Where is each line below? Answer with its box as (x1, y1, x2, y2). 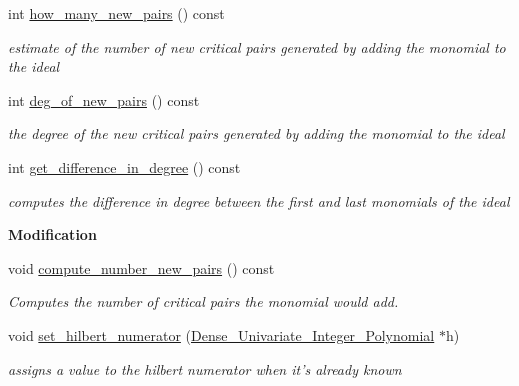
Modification (8, 224, 97, 245)
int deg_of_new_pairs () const (8, 89, 200, 110)
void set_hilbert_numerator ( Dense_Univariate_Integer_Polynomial (8, 324, 435, 345)
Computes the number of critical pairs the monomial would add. (8, 291, 399, 312)
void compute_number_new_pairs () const (8, 257, 275, 278)
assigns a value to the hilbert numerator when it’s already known (8, 358, 402, 379)
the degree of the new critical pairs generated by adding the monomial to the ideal (8, 123, 505, 144)
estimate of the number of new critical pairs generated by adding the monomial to (8, 36, 506, 57)
